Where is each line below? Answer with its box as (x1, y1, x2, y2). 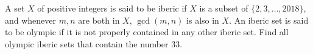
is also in (186, 13, 219, 26)
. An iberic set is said (229, 13, 309, 26)
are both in (78, 13, 120, 26)
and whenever (5, 13, 57, 26)
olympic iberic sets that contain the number (5, 37, 169, 50)
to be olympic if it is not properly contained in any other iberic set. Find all (5, 25, 289, 38)
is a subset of (199, 2, 248, 14)
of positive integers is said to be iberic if (37, 2, 187, 14)
